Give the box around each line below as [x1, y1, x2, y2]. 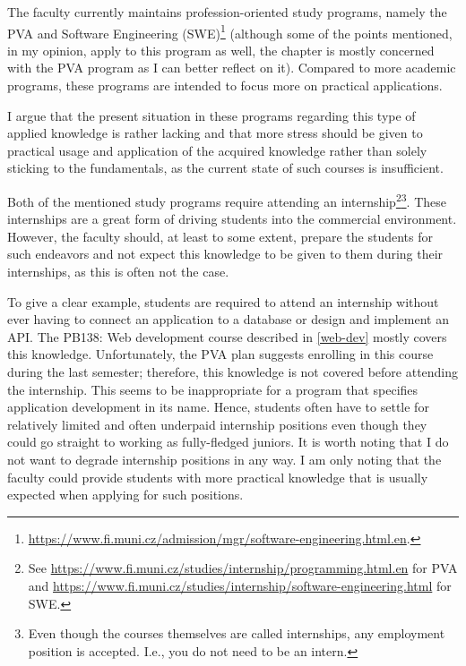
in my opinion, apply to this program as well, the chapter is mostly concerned [7, 40, 435, 59]
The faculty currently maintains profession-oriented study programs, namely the [7, 3, 447, 21]
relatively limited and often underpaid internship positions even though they [7, 414, 427, 433]
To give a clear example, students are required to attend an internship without [7, 292, 439, 311]
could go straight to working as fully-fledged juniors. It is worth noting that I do [7, 432, 449, 451]
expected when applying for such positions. [7, 485, 244, 504]
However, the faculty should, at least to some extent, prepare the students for [7, 226, 433, 245]
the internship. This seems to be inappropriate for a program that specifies [7, 380, 419, 398]
